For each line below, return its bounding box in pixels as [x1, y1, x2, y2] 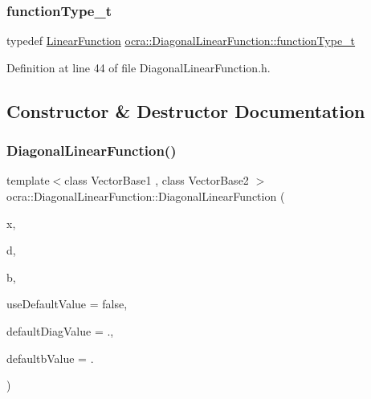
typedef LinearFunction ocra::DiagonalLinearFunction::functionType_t [6, 32, 356, 49]
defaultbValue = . [6, 349, 94, 366]
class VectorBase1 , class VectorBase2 [64, 172, 249, 189]
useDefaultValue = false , [6, 295, 128, 312]
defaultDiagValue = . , [6, 322, 114, 339]
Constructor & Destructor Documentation [6, 98, 365, 123]
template [6, 172, 50, 189]
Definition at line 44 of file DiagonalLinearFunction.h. [6, 59, 271, 75]
